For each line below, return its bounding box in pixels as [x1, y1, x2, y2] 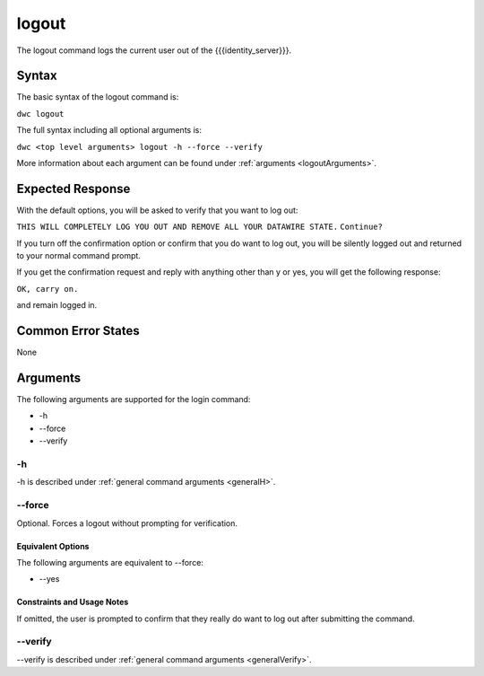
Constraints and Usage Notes [16, 597, 129, 608]
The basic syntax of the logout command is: [16, 92, 179, 102]
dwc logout [16, 109, 65, 119]
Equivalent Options [16, 540, 90, 551]
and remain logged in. [16, 300, 98, 311]
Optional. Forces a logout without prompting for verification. [16, 517, 238, 529]
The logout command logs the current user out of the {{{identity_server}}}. [16, 45, 291, 56]
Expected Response [16, 180, 131, 197]
